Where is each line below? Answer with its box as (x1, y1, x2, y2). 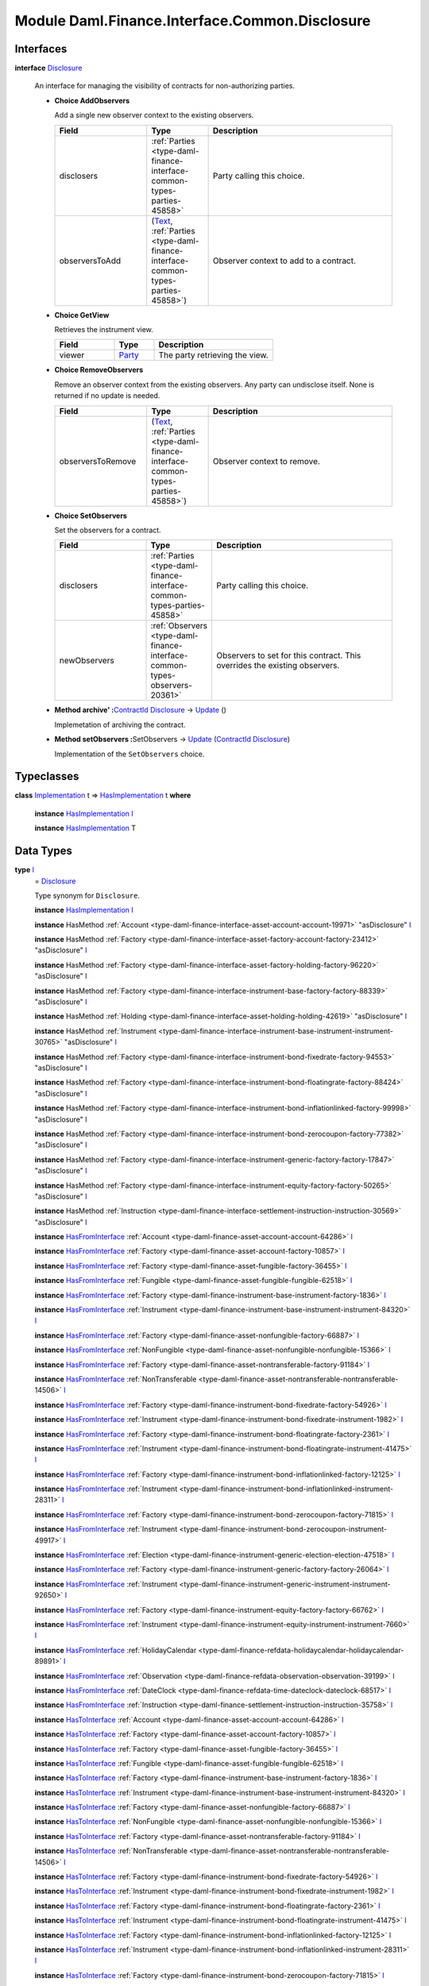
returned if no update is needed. (54, 391, 160, 400)
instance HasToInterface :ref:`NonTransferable (34, 1846, 188, 1856)
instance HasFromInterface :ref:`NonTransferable (34, 1374, 197, 1384)
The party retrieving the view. (158, 350, 269, 361)
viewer (59, 350, 85, 361)
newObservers (59, 655, 114, 667)
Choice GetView (54, 310, 110, 319)
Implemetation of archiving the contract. (54, 720, 186, 729)
